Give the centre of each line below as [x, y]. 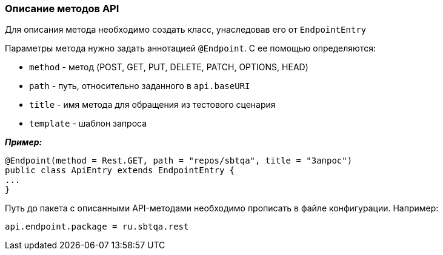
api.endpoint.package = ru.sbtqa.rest [97, 227]
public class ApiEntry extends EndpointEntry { [120, 171]
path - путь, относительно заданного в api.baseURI [140, 86]
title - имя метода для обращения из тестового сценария [152, 105]
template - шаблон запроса [88, 124]
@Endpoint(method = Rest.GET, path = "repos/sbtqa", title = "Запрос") [179, 161]
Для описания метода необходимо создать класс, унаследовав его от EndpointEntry [186, 30]
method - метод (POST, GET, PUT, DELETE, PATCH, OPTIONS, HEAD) [169, 67]
